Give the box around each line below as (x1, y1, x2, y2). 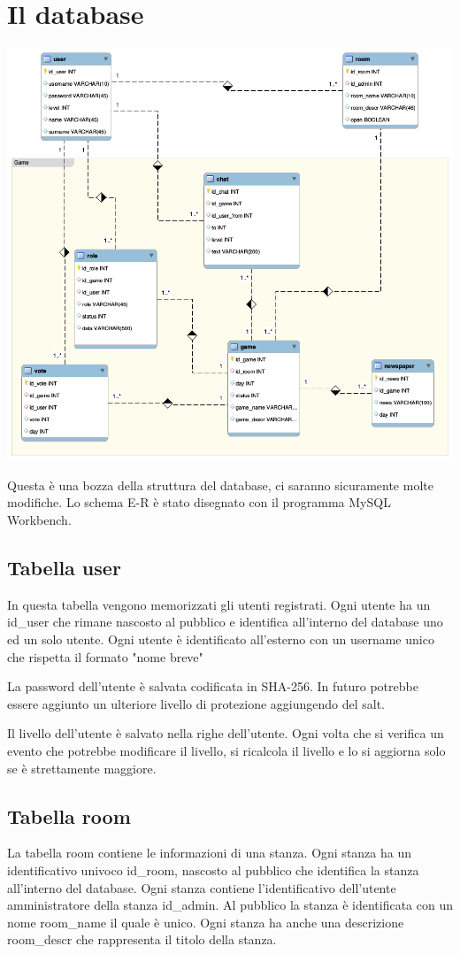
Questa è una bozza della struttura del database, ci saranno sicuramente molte (7, 475, 433, 494)
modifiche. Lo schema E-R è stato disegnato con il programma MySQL (7, 493, 391, 512)
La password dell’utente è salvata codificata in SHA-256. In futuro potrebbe (7, 677, 418, 696)
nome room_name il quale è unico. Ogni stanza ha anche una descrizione (7, 912, 404, 931)
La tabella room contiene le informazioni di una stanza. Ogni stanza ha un (7, 843, 412, 862)
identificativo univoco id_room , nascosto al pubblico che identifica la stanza (7, 860, 419, 879)
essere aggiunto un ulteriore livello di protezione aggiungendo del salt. (7, 694, 386, 712)
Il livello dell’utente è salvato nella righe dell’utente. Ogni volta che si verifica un (7, 724, 444, 742)
